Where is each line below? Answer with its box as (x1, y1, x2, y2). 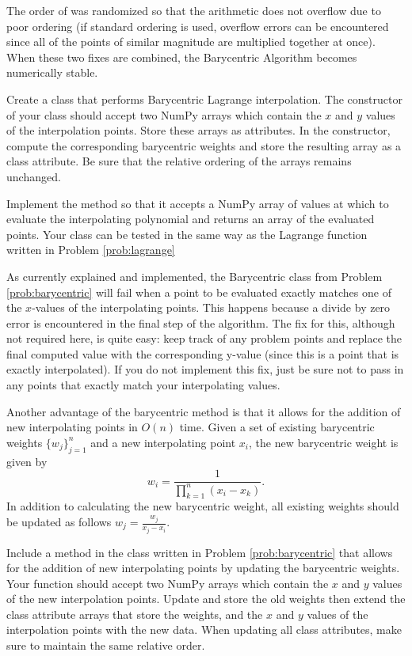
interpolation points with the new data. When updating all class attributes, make (6, 621, 402, 638)
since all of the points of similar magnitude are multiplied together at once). (6, 33, 376, 50)
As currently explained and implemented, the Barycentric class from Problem (6, 267, 383, 284)
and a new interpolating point (90, 434, 236, 450)
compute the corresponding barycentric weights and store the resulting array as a (6, 137, 402, 154)
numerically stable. (6, 64, 98, 81)
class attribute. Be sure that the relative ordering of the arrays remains (6, 153, 352, 169)
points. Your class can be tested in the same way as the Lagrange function (6, 226, 368, 242)
